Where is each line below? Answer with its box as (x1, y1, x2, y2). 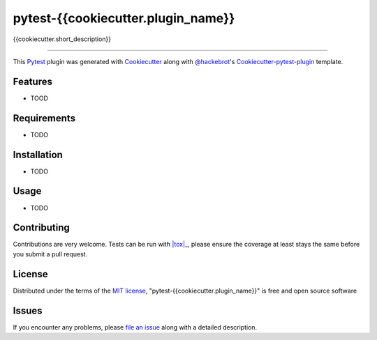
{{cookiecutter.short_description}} (13, 35, 112, 43)
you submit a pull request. (13, 249, 88, 258)
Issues (13, 304, 43, 316)
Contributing (13, 222, 70, 233)
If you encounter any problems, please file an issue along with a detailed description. (13, 323, 258, 331)
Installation (13, 148, 63, 160)
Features (13, 75, 52, 87)
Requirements (13, 112, 76, 124)
